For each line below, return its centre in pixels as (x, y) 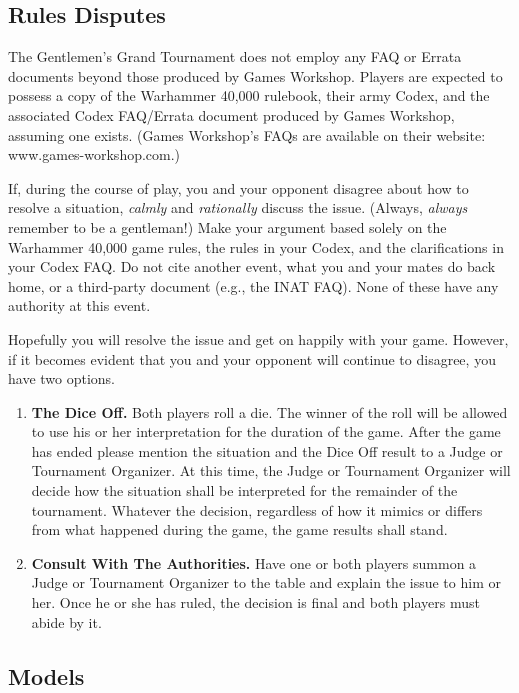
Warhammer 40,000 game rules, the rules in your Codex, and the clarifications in (256, 246)
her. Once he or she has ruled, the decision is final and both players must (256, 602)
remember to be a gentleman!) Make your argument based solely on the (227, 226)
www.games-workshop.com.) (94, 154)
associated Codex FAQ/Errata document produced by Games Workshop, (231, 114)
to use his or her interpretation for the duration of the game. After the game (266, 431)
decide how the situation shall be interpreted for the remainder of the (244, 490)
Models (46, 675)
